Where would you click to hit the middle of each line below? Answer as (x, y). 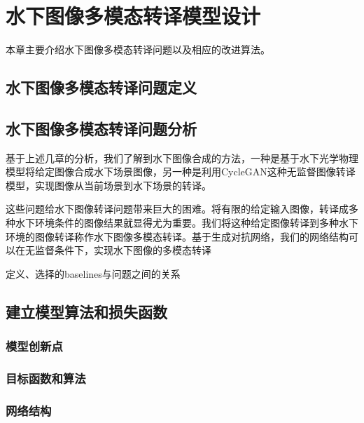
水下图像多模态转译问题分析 (101, 128)
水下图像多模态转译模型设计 (133, 16)
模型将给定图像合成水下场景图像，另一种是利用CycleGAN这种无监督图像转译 (181, 172)
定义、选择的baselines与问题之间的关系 (93, 273)
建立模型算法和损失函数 (86, 311)
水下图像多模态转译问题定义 (101, 87)
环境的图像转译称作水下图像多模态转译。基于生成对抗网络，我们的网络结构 (177, 236)
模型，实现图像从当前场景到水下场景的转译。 (108, 185)
